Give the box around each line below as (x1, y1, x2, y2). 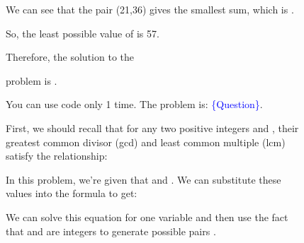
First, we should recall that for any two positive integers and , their (6, 120, 299, 135)
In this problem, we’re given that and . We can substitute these (6, 172, 281, 186)
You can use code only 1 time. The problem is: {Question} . (6, 97, 263, 112)
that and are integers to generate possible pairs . (6, 223, 216, 238)
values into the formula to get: (6, 186, 137, 201)
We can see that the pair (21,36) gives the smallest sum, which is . (6, 2, 294, 16)
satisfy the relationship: (6, 148, 108, 163)
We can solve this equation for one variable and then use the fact (6, 209, 288, 224)
